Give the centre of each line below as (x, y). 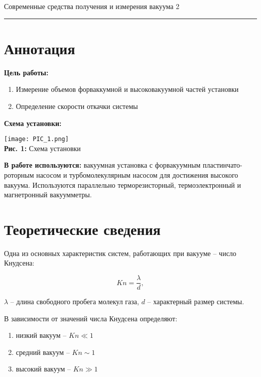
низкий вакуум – (41, 335)
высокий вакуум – (43, 369)
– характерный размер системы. (196, 301)
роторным (19, 174)
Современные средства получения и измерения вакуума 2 (92, 6)
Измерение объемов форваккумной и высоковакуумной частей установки (127, 89)
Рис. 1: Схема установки (42, 148)
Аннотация (40, 48)
